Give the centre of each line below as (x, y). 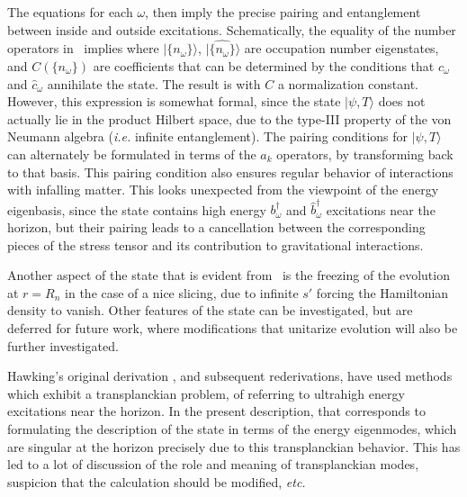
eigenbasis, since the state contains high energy (137, 209)
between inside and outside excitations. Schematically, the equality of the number (232, 29)
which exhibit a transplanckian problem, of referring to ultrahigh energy (206, 393)
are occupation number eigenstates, (341, 48)
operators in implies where (83, 48)
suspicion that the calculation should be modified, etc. (157, 481)
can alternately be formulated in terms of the (132, 154)
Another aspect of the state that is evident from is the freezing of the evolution (229, 275)
